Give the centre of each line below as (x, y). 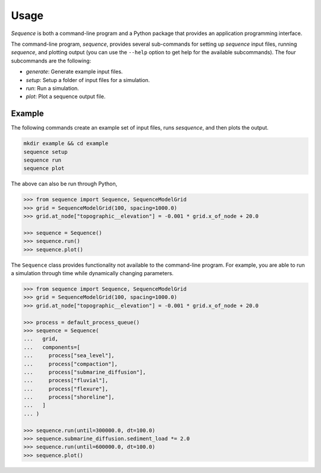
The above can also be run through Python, (64, 184)
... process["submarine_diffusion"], (85, 372)
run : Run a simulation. (53, 88)
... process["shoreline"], (69, 397)
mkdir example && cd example (66, 144)
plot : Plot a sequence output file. (66, 97)
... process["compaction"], (71, 364)
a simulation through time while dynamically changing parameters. (92, 273)
